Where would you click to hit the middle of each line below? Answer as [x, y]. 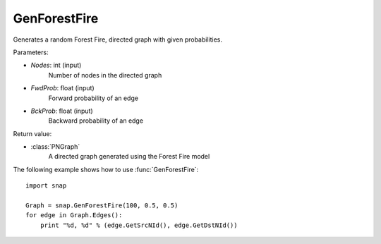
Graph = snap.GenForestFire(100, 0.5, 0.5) [102, 206]
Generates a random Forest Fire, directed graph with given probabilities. [117, 39]
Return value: [32, 133]
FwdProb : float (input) [62, 88]
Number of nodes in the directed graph [105, 75]
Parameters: [31, 52]
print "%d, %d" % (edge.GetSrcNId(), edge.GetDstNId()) [139, 225]
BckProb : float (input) [62, 111]
